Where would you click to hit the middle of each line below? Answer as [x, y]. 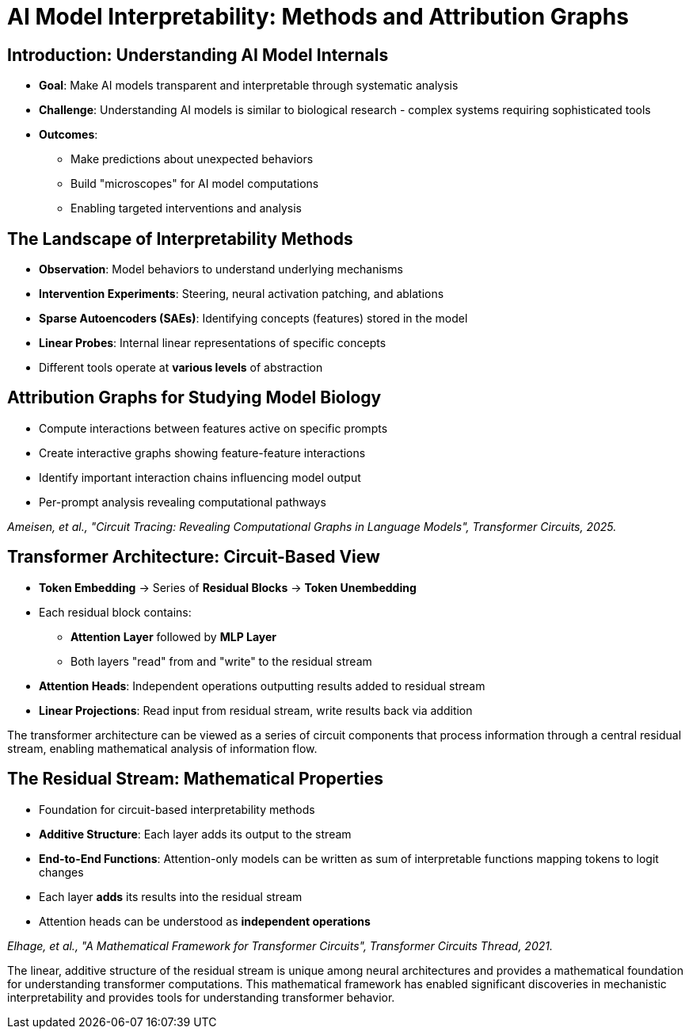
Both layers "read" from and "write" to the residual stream [221, 661]
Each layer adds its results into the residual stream [171, 896]
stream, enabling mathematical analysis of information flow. [162, 748]
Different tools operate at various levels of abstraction [181, 368]
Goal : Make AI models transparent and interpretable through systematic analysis [249, 86]
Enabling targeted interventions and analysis [186, 208]
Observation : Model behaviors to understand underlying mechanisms [221, 269]
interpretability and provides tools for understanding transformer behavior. [201, 997]
